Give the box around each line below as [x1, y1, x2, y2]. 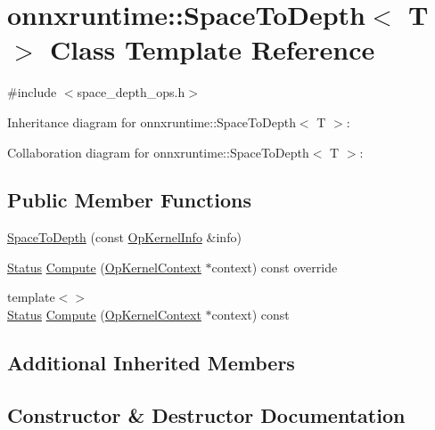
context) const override [211, 257, 338, 276]
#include [7, 83, 57, 101]
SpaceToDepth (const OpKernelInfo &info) [7, 228, 242, 247]
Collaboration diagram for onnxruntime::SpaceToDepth [7, 142, 309, 161]
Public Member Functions [7, 186, 251, 214]
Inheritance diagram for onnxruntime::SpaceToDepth [7, 112, 296, 131]
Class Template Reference [50, 31, 375, 68]
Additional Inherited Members [7, 349, 295, 377]
